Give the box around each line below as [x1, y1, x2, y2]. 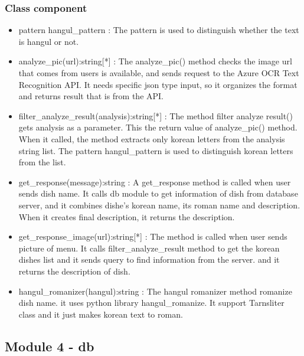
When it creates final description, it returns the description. [18, 210, 235, 223]
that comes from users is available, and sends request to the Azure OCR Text [18, 67, 299, 79]
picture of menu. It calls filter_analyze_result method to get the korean [18, 241, 280, 254]
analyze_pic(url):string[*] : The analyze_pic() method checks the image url [18, 55, 292, 67]
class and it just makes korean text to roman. [18, 308, 183, 320]
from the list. [18, 156, 66, 168]
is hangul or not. [18, 35, 79, 47]
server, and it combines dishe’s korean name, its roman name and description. [18, 198, 300, 211]
